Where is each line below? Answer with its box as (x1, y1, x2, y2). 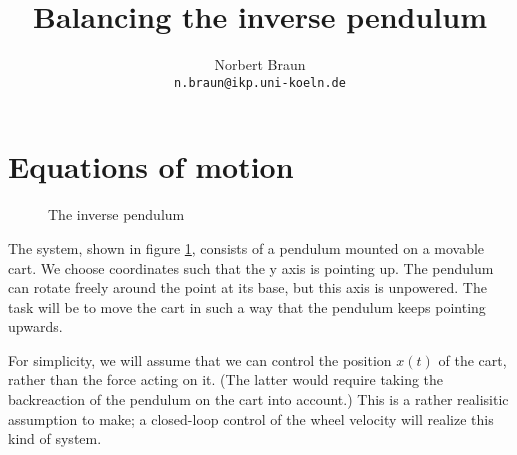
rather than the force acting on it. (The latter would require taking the (8, 369, 444, 390)
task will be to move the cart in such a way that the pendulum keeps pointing (8, 296, 486, 317)
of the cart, (438, 349, 507, 370)
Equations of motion (8, 146, 294, 187)
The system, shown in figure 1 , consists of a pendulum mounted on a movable (8, 237, 485, 258)
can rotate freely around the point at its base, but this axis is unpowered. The (8, 277, 487, 298)
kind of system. (8, 428, 102, 449)
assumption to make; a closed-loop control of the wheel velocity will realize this (8, 408, 494, 429)
